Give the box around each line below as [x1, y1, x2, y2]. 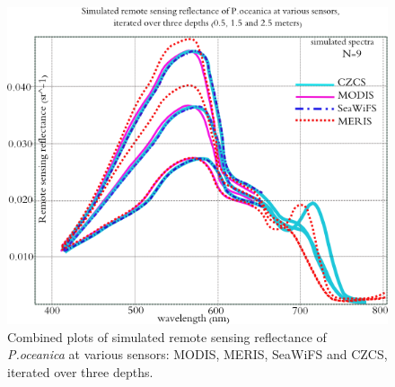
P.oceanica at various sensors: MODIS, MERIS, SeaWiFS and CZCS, [7, 345, 388, 364]
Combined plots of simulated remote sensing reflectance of [7, 327, 327, 346]
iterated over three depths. [7, 362, 154, 381]
